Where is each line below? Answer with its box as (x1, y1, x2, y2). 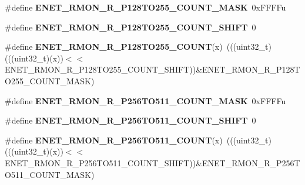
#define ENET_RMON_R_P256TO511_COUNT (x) (5, 133, 223, 146)
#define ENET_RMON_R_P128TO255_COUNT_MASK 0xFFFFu (5, 1, 286, 13)
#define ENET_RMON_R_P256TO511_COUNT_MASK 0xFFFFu (5, 94, 286, 107)
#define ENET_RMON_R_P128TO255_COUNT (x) (5, 40, 223, 53)
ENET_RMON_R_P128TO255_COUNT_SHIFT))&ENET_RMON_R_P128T (5, 63, 300, 76)
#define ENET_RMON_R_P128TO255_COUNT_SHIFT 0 (5, 20, 256, 33)
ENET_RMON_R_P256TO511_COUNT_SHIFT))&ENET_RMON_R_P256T (5, 156, 300, 169)
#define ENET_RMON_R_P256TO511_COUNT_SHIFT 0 (5, 114, 256, 126)
